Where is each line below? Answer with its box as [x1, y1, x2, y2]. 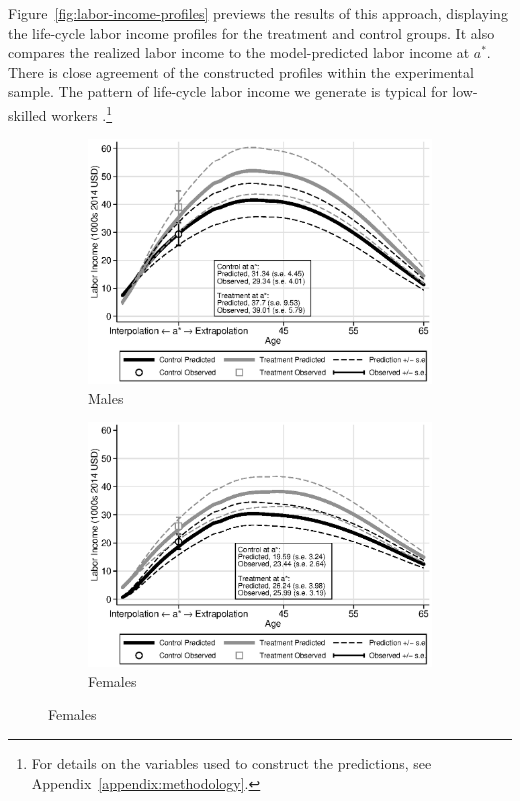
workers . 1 [51, 101, 113, 125]
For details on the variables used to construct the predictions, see [31, 752, 432, 773]
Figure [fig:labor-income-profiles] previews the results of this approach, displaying [8, 3, 508, 23]
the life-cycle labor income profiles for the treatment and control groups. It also [8, 22, 495, 43]
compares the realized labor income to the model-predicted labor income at [8, 42, 470, 63]
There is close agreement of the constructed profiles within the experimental [8, 61, 474, 82]
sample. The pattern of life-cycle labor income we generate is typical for [8, 81, 448, 102]
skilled [8, 104, 47, 125]
